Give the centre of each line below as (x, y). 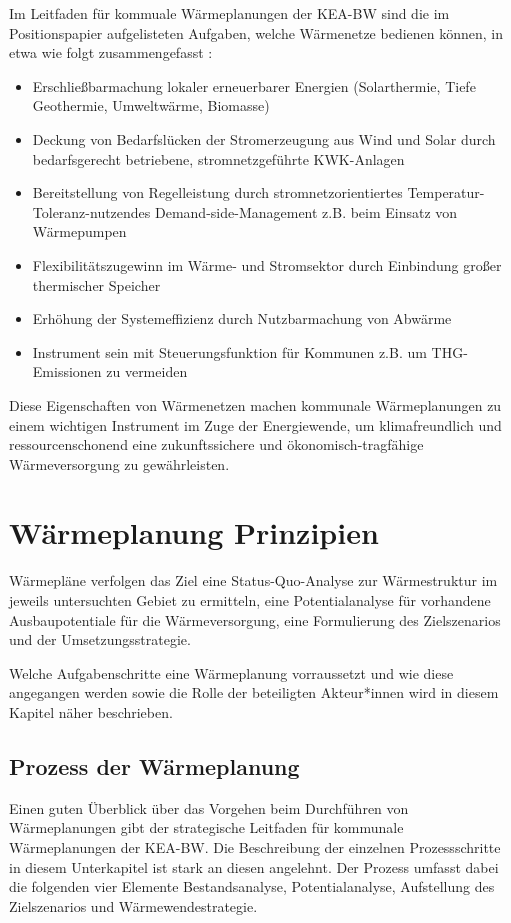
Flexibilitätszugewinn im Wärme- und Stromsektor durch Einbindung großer (267, 264)
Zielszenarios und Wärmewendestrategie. (133, 905)
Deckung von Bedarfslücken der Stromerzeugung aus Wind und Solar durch (264, 138)
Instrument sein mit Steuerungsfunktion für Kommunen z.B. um (229, 351)
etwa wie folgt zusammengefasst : (111, 52)
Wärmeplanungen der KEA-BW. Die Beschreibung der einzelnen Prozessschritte (255, 846)
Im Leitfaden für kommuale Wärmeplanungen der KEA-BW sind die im (229, 13)
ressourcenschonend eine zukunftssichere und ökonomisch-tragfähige (216, 444)
